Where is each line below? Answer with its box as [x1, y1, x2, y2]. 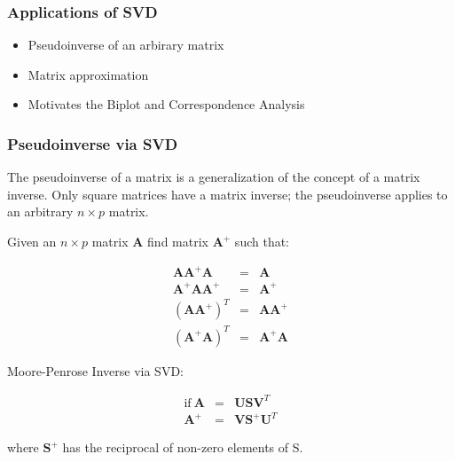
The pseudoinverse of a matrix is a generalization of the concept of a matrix [7, 168, 420, 186]
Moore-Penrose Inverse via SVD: [7, 361, 184, 380]
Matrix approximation [27, 65, 149, 83]
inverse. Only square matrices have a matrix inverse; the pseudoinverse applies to [7, 184, 448, 203]
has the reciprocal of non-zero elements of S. [62, 438, 303, 457]
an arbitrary [7, 202, 74, 221]
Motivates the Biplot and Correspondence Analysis [27, 95, 305, 114]
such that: [234, 232, 290, 250]
